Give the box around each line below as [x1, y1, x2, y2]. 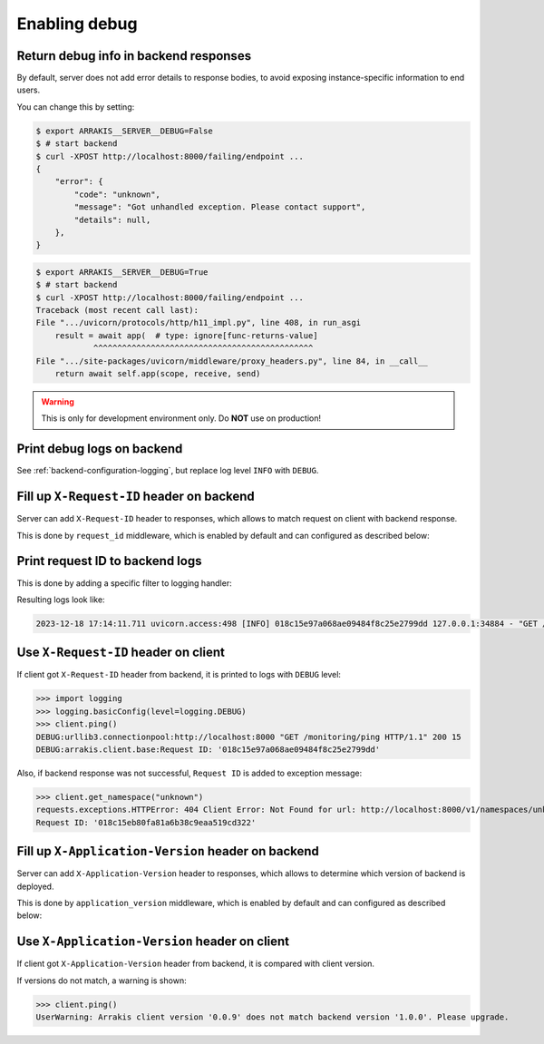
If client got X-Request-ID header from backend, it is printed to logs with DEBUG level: [16, 669, 342, 680]
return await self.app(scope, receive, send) [54, 368, 261, 379]
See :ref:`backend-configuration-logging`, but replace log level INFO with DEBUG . [16, 465, 319, 476]
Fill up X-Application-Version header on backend [16, 844, 319, 859]
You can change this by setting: [16, 101, 135, 112]
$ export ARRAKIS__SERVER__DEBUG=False [35, 125, 213, 136]
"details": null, [73, 214, 151, 225]
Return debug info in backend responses [16, 48, 252, 63]
